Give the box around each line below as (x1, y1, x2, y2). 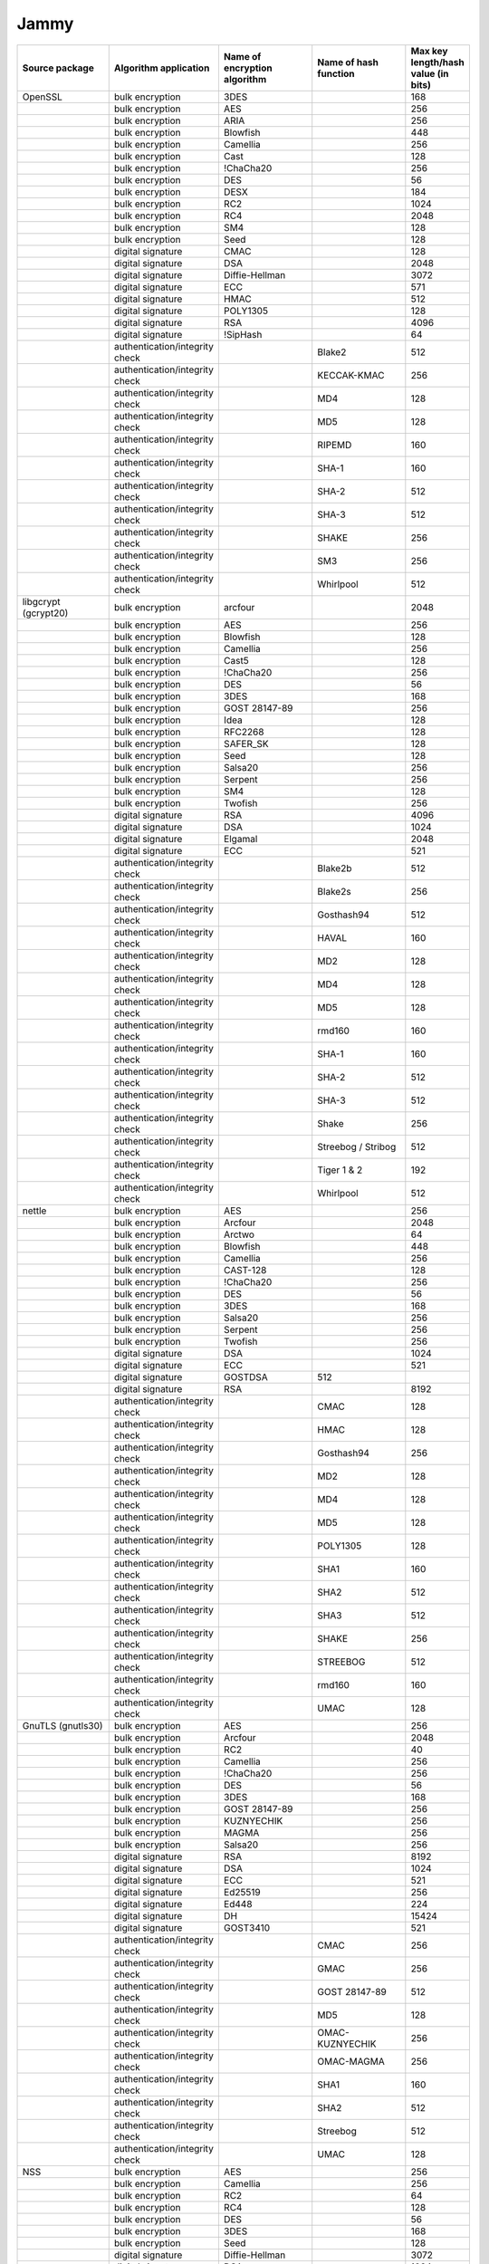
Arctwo (223, 1228, 255, 1241)
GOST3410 (223, 1921, 271, 1933)
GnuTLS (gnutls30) (22, 1719, 103, 1732)
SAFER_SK (223, 737, 269, 750)
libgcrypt (22, 595, 61, 608)
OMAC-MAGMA (317, 2055, 385, 2067)
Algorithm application (113, 62, 210, 74)
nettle (22, 1204, 47, 1217)
